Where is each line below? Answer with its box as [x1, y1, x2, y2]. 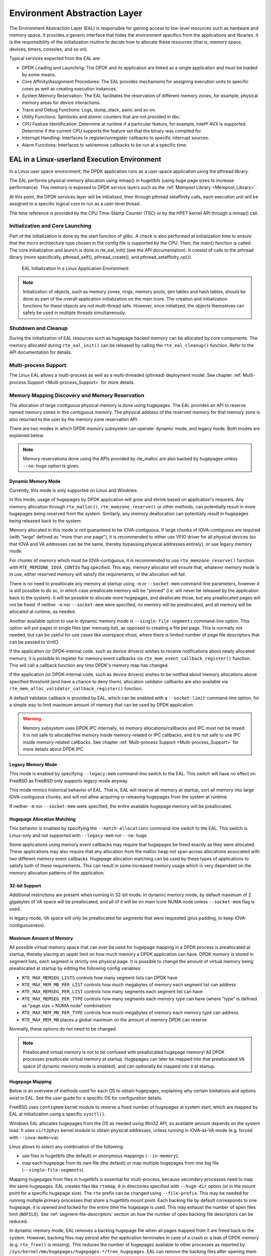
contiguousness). [9, 922, 45, 928]
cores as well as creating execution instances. [22, 85, 117, 91]
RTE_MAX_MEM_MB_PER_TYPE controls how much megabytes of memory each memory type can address [22, 1010, 239, 1016]
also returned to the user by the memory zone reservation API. [9, 416, 139, 422]
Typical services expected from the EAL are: [9, 55, 101, 61]
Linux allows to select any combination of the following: [9, 1143, 124, 1149]
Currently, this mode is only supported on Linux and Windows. [9, 487, 138, 493]
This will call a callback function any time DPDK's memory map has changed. [9, 662, 169, 668]
